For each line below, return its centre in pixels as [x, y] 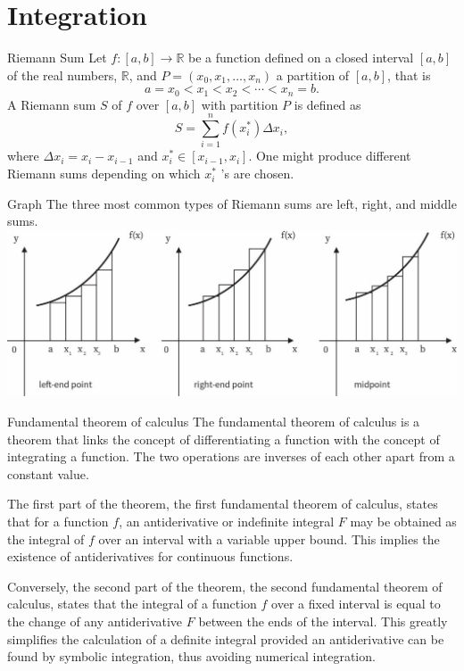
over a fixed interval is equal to [356, 604]
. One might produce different [330, 156]
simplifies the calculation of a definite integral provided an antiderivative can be [226, 638]
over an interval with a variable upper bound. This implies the [269, 538]
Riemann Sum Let [57, 58]
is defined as [327, 104]
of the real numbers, [62, 75]
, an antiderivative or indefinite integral [227, 521]
